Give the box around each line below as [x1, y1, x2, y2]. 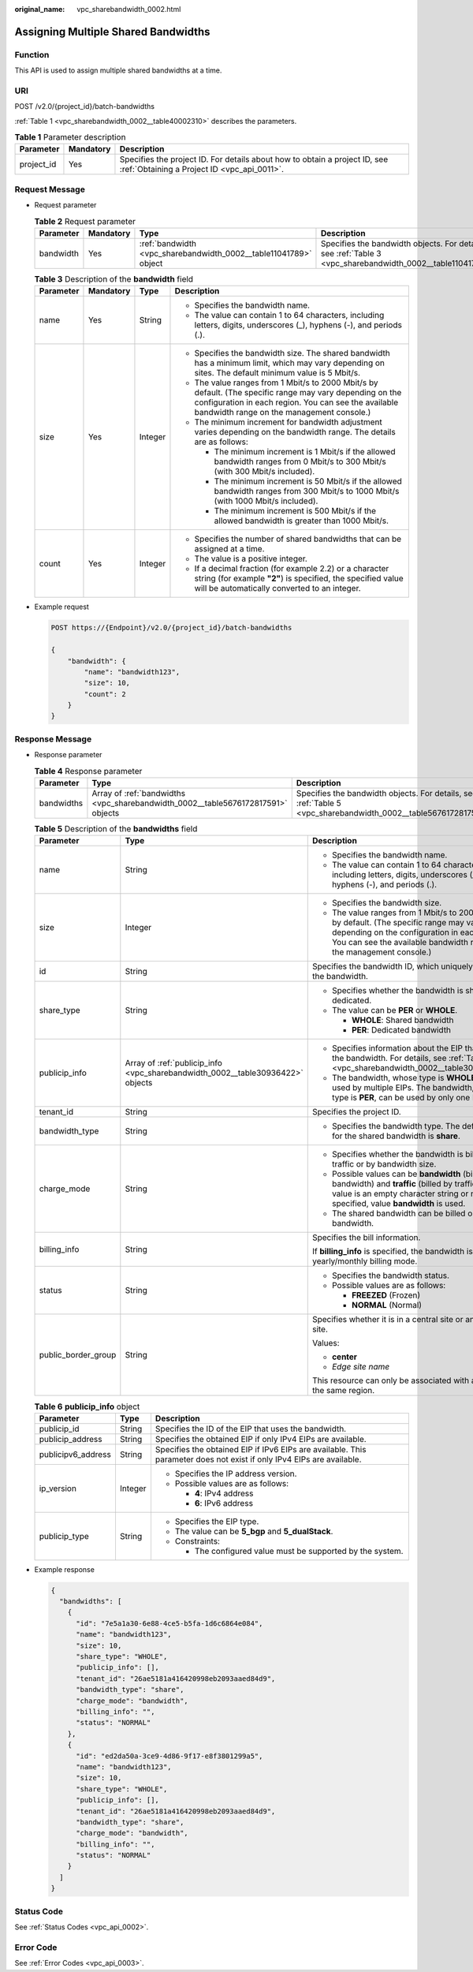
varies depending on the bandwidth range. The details [194, 427, 396, 438]
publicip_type [39, 1530, 90, 1541]
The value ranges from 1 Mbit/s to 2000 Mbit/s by [194, 377, 378, 388]
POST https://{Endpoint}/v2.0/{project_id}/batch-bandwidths [50, 623, 292, 633]
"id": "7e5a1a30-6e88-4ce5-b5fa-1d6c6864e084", [76, 1619, 263, 1628]
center [331, 1351, 358, 1362]
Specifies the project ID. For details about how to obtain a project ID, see [119, 154, 389, 165]
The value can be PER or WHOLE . [331, 1005, 457, 1016]
